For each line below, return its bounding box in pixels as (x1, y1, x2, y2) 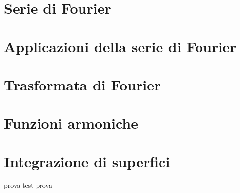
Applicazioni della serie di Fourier (4, 36, 237, 56)
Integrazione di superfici (4, 151, 170, 171)
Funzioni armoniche (4, 113, 138, 133)
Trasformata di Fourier (4, 74, 161, 94)
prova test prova (4, 179, 52, 190)
